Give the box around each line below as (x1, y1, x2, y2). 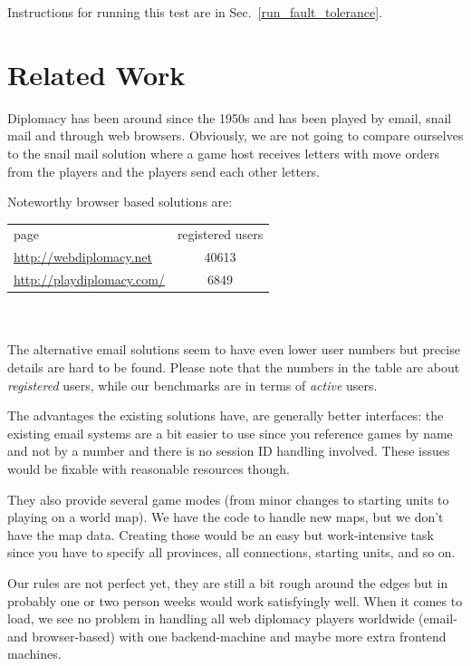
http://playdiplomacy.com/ (14, 270, 165, 289)
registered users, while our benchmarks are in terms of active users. (7, 375, 378, 394)
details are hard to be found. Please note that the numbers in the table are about (7, 358, 460, 376)
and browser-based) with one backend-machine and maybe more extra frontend (7, 626, 447, 645)
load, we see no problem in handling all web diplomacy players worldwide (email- (7, 609, 457, 628)
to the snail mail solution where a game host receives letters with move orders (7, 143, 439, 162)
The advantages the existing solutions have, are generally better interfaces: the (7, 406, 444, 425)
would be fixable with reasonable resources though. (7, 458, 290, 478)
